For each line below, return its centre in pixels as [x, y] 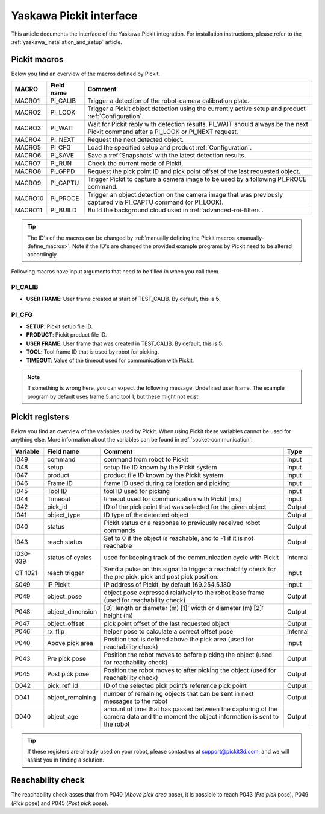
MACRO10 [29, 199]
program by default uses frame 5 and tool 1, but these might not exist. [113, 396]
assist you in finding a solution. [66, 760]
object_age [63, 716]
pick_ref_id [63, 685]
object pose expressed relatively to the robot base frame [184, 593]
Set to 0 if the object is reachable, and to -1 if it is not [179, 538]
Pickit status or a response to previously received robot [182, 523]
